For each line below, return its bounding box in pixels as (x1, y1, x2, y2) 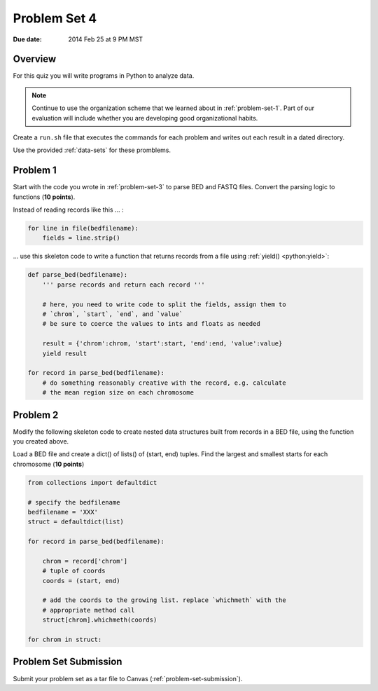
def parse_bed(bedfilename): (27, 271, 128, 279)
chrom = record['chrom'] (42, 557, 128, 565)
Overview (13, 53, 57, 65)
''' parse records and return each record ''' (42, 280, 206, 289)
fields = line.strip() (42, 234, 120, 242)
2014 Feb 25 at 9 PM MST (68, 35, 143, 43)
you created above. (13, 437, 69, 446)
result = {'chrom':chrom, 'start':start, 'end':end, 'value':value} (42, 340, 283, 348)
